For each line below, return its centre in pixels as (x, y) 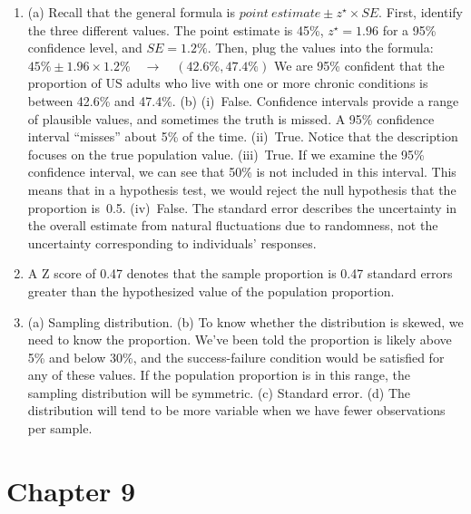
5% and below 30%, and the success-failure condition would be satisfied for (236, 357)
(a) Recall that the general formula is (132, 12)
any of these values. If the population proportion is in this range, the (219, 375)
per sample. (60, 428)
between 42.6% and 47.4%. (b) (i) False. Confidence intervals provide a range (243, 100)
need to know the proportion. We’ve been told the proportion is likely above (240, 339)
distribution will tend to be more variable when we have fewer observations (236, 410)
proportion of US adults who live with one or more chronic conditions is (228, 83)
